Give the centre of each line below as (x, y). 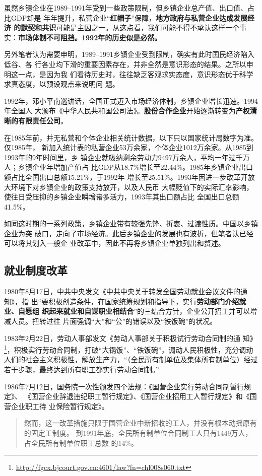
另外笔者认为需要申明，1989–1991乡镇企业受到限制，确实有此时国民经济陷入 (129, 54)
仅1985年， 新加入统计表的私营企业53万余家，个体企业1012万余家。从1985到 (129, 147)
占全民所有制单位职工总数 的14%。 (81, 443)
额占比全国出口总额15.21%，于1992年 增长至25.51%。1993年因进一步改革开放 (129, 177)
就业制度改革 (36, 270)
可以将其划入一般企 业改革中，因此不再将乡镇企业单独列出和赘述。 (115, 243)
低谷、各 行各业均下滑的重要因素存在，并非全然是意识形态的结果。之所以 (125, 64)
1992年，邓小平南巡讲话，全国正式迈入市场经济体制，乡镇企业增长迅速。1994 (131, 100)
